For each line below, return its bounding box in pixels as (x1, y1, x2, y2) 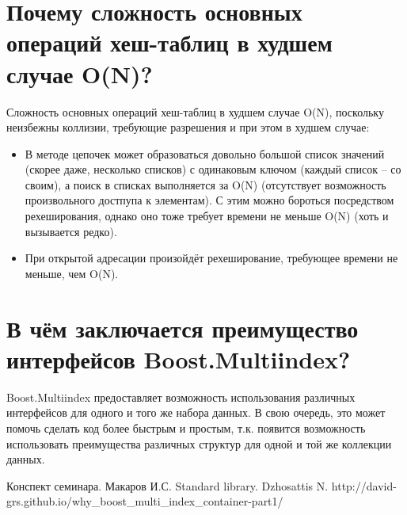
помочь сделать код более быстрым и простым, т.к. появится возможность (6, 419, 366, 436)
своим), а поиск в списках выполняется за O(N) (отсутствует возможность (25, 176, 386, 193)
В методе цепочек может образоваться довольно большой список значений (25, 145, 385, 162)
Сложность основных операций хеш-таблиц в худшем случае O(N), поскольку (6, 103, 384, 120)
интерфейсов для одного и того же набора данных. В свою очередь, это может (6, 404, 386, 421)
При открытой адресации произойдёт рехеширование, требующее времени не (25, 250, 398, 266)
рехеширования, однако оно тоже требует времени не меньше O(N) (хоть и (25, 208, 389, 224)
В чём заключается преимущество (6, 311, 359, 344)
